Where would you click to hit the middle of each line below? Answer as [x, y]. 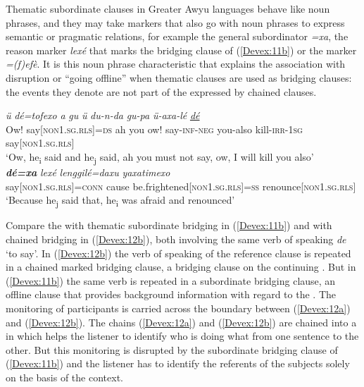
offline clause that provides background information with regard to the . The [171, 294]
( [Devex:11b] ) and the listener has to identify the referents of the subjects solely [178, 363]
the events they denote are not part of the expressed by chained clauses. [161, 91]
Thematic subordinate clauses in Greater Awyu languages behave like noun [168, 8]
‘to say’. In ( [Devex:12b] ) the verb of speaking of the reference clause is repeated [178, 253]
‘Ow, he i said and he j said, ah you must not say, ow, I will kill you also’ [160, 157]
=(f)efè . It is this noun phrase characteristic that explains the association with [176, 64]
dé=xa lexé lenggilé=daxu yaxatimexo [88, 172]
